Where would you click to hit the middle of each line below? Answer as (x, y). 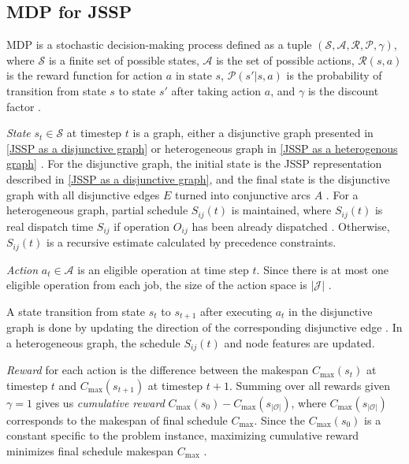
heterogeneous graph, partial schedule (97, 210)
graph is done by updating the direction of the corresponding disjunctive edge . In (204, 327)
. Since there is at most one (322, 269)
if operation (142, 226)
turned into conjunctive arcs (243, 194)
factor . (24, 106)
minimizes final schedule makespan (90, 450)
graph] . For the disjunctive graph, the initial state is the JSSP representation (194, 163)
